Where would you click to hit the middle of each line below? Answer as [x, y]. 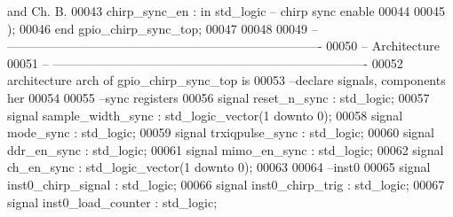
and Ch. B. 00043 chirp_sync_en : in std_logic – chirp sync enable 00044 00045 [226, 11]
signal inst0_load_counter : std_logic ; [112, 201]
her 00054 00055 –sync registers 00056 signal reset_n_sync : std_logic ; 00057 [219, 97]
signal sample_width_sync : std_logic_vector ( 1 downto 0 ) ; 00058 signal [205, 115]
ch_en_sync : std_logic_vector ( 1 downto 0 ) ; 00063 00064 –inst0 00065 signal [219, 167]
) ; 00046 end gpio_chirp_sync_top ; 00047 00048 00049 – [163, 28]
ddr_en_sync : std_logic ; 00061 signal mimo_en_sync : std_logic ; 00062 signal [226, 149]
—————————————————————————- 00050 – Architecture [223, 46]
